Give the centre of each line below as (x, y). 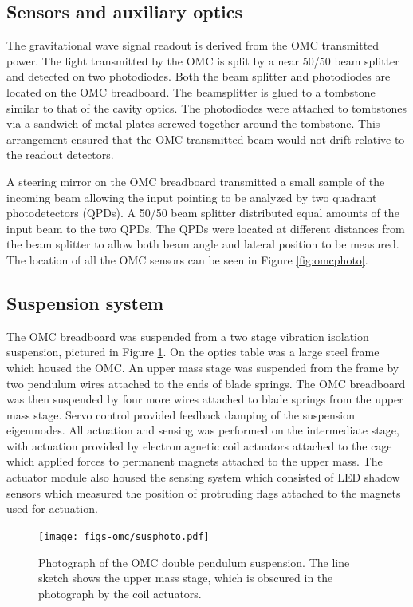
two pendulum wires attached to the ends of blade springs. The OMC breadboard (206, 383)
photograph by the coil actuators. (120, 593)
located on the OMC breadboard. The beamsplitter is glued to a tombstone (191, 91)
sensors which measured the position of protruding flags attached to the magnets (204, 492)
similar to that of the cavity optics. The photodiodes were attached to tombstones (207, 107)
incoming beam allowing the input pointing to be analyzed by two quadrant (192, 197)
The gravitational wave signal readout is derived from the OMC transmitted (193, 45)
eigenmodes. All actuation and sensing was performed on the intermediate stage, (203, 430)
